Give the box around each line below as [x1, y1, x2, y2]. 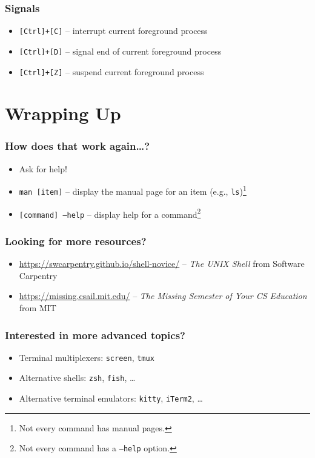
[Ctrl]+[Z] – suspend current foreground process [19, 65, 204, 78]
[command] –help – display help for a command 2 [19, 206, 201, 220]
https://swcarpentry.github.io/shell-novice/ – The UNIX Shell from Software [19, 257, 305, 270]
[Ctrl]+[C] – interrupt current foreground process [19, 24, 208, 37]
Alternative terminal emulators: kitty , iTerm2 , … [19, 392, 203, 405]
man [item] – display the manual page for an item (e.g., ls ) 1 [19, 183, 247, 198]
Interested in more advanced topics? [5, 327, 185, 342]
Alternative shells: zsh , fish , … [19, 371, 136, 384]
